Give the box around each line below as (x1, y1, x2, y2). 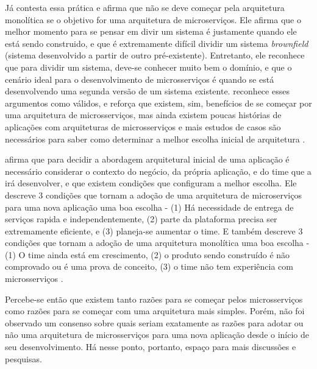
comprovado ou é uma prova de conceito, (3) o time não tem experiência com (5, 260, 293, 273)
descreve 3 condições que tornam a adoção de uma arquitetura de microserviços (5, 188, 302, 201)
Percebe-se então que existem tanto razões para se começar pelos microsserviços (5, 292, 303, 305)
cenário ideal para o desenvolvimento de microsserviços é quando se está (5, 72, 274, 85)
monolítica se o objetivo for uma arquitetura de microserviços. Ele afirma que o (5, 13, 301, 26)
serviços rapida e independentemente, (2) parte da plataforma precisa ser (5, 213, 277, 225)
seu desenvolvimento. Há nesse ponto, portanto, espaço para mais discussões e (5, 340, 296, 353)
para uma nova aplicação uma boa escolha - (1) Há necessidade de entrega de (5, 200, 294, 213)
